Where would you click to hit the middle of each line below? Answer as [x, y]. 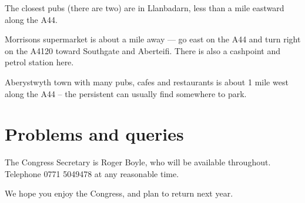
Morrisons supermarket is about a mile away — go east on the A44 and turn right [153, 39]
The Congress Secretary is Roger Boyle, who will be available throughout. [138, 162]
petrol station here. [39, 62]
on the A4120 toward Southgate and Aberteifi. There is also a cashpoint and [143, 50]
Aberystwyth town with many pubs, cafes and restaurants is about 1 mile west [147, 81]
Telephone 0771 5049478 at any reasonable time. [92, 173]
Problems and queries [94, 134]
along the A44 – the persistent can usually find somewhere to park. [126, 93]
